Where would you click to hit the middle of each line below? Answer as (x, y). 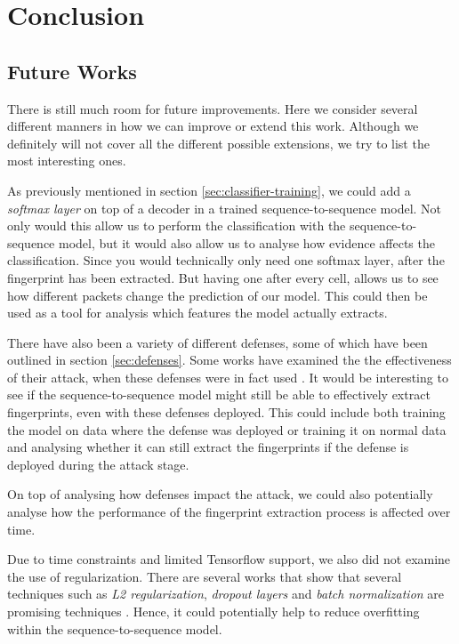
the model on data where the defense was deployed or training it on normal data (227, 429)
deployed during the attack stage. (98, 464)
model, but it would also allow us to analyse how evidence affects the (247, 242)
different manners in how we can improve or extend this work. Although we (213, 126)
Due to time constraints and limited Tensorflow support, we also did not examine (229, 559)
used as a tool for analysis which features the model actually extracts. (197, 313)
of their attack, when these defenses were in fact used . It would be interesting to (228, 377)
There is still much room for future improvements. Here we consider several (213, 108)
